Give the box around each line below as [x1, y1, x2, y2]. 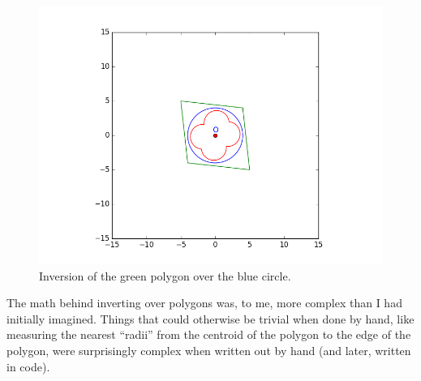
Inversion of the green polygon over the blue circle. [39, 267, 291, 284]
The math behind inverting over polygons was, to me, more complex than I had [6, 294, 402, 311]
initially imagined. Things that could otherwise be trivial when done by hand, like [6, 310, 415, 327]
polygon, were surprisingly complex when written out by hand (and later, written [6, 341, 411, 358]
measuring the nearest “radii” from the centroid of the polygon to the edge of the [6, 326, 411, 343]
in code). [6, 357, 50, 375]
